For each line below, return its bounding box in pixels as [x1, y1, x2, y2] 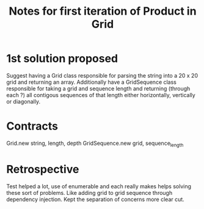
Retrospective [6, 162, 79, 176]
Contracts [6, 119, 59, 133]
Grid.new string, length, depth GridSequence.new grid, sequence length [6, 139, 184, 148]
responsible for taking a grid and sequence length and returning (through [6, 84, 191, 92]
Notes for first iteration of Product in [9, 4, 197, 18]
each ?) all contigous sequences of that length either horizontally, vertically [6, 91, 195, 98]
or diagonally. [6, 98, 41, 105]
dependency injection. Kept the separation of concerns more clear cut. [6, 196, 184, 203]
